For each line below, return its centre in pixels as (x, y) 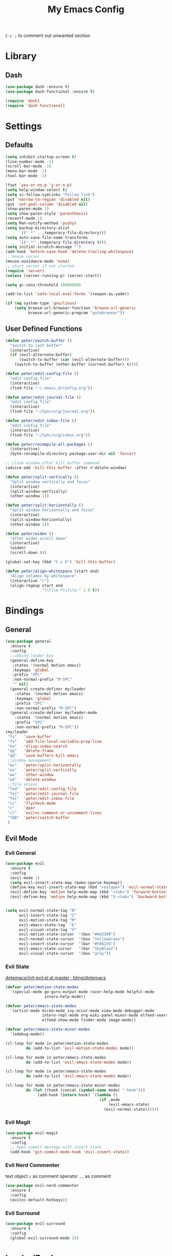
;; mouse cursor (23, 257)
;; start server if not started (40, 266)
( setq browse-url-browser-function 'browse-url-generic (76, 308)
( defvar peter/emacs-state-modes (41, 1006)
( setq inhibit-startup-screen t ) (41, 157)
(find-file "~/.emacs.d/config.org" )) (51, 388)
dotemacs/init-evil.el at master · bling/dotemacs (56, 978)
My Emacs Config (86, 9)
